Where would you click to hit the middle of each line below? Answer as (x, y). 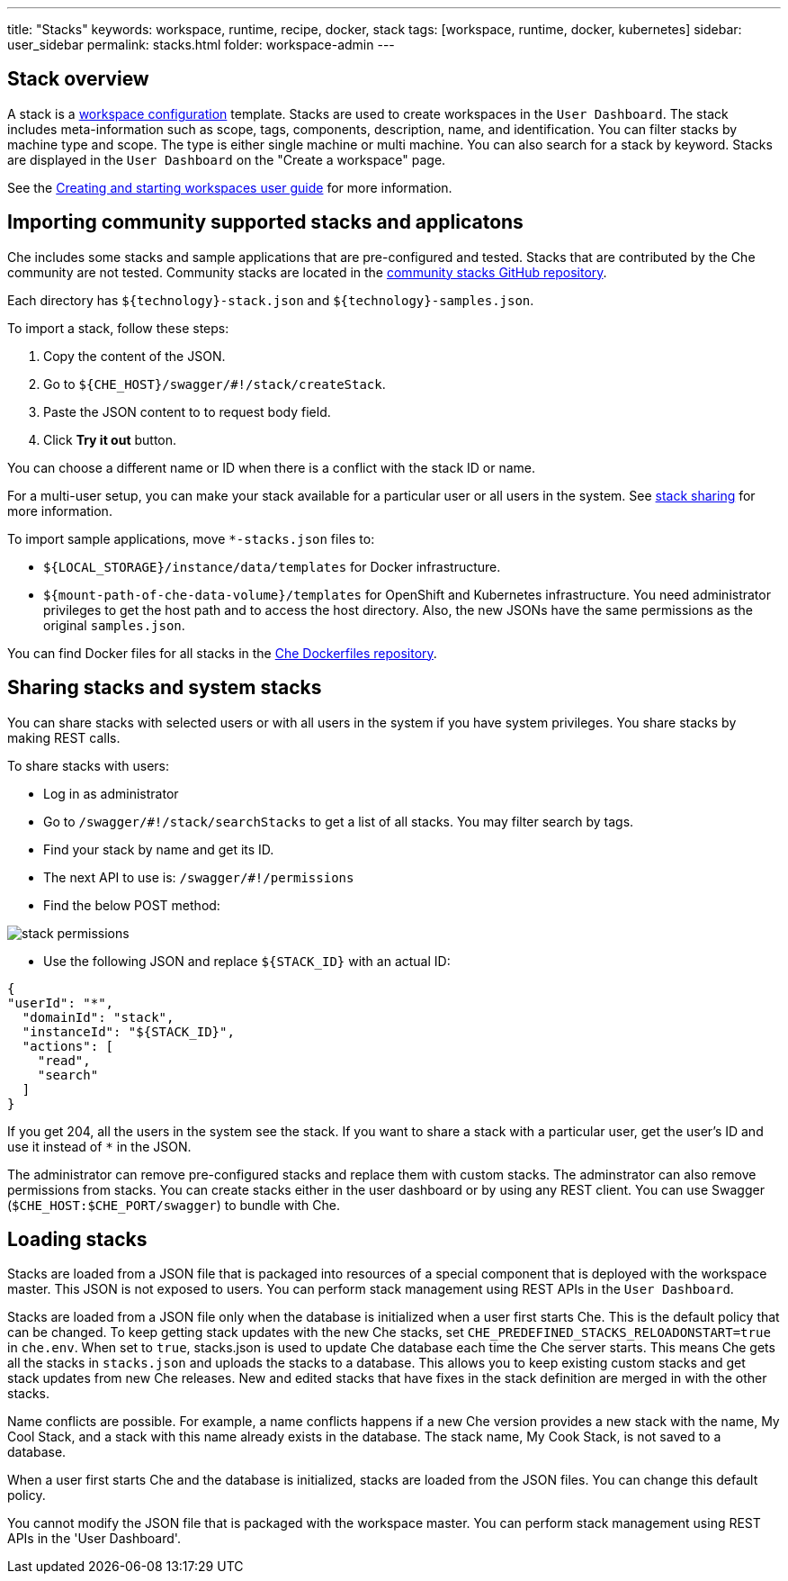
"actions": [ (68, 1046)
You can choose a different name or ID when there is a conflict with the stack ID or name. (272, 467)
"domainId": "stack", (98, 1017)
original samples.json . (114, 625)
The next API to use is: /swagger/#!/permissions (199, 877)
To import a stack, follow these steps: (118, 328)
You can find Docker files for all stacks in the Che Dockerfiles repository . (222, 653)
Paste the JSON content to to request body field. (187, 411)
